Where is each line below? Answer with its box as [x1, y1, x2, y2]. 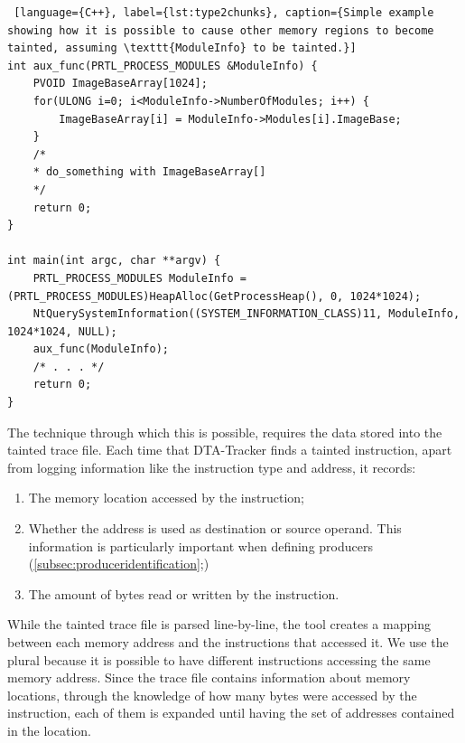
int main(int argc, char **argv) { [7, 254, 221, 268]
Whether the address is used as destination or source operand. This [28, 519, 402, 538]
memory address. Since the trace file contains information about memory [7, 668, 411, 687]
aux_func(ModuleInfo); [33, 343, 169, 356]
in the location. [7, 720, 91, 739]
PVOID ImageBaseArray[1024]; [33, 77, 208, 90]
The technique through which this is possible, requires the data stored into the [7, 422, 442, 441]
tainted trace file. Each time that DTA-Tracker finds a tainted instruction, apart [7, 440, 452, 459]
